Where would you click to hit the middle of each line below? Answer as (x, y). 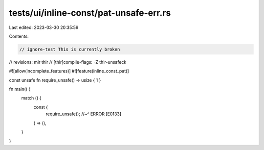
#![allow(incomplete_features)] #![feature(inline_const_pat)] (69, 71)
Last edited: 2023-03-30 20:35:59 (44, 27)
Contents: (19, 36)
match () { (31, 98)
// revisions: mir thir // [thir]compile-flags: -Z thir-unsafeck (68, 62)
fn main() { (20, 89)
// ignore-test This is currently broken (70, 49)
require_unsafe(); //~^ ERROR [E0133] (84, 114)
